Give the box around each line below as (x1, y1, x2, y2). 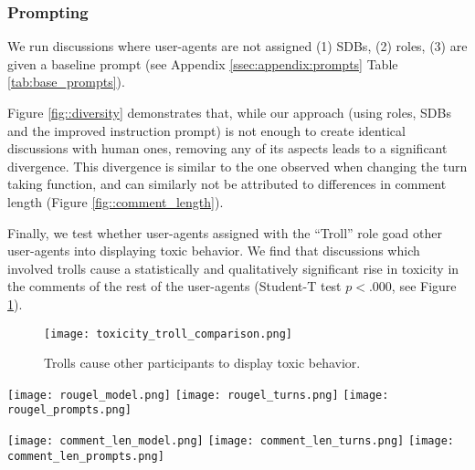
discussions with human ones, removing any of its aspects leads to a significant (7, 139, 448, 158)
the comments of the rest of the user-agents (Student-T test (7, 277, 342, 296)
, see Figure (391, 277, 457, 296)
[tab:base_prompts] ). (7, 72, 125, 91)
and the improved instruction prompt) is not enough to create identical (7, 120, 406, 140)
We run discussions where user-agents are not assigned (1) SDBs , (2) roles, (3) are (7, 37, 468, 56)
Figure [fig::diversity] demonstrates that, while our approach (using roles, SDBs (7, 103, 451, 121)
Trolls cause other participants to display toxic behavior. (44, 353, 361, 372)
